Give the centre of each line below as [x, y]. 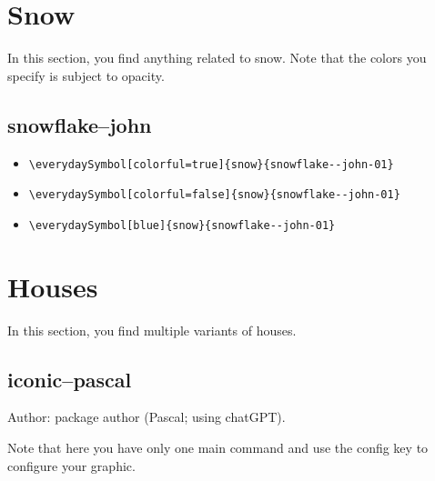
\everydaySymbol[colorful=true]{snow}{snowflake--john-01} [211, 164]
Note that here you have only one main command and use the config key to [218, 447]
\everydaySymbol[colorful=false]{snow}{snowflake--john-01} [214, 195]
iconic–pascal [70, 379]
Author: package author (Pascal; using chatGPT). [147, 417]
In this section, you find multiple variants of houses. [152, 330]
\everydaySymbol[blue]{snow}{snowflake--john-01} [182, 225]
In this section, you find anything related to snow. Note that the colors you [217, 58]
